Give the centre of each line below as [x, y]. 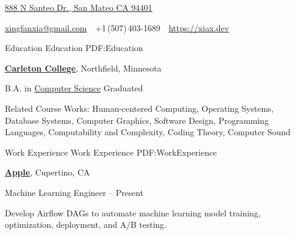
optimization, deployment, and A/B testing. [86, 224]
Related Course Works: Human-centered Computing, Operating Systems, [139, 108]
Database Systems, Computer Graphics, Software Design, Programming [137, 120]
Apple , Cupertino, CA [47, 172]
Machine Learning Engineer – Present [74, 192]
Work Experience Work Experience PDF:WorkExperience [111, 152]
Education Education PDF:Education [74, 48]
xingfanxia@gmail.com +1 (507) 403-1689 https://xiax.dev [117, 27]
